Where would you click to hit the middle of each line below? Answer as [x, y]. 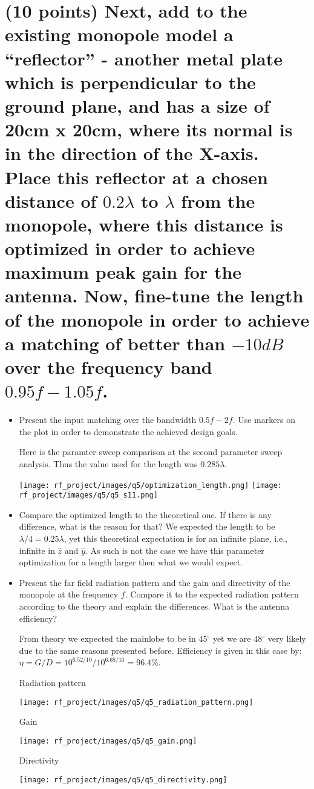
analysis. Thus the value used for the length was [108, 463]
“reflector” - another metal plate [144, 58]
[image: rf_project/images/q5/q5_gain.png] [108, 741]
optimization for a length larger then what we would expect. [131, 562]
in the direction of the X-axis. [132, 153]
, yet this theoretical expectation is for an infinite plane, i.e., [176, 538]
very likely [287, 638]
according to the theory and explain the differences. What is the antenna [154, 606]
